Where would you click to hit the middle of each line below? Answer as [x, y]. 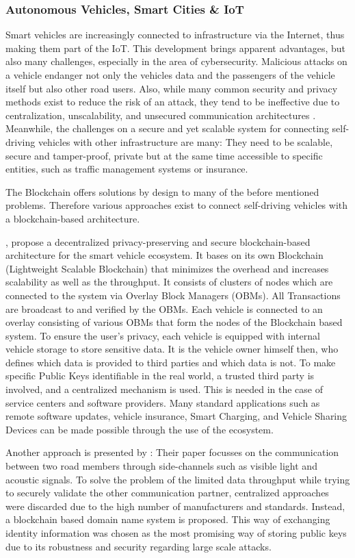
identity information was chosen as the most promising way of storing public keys [176, 533]
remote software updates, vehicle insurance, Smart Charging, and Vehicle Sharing [176, 416]
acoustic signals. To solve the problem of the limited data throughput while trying [178, 479]
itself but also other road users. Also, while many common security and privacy [172, 88]
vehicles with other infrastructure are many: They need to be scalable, [185, 141]
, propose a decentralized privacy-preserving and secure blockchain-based [158, 241]
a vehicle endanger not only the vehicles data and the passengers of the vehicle [170, 75]
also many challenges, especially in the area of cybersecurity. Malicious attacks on [176, 61]
